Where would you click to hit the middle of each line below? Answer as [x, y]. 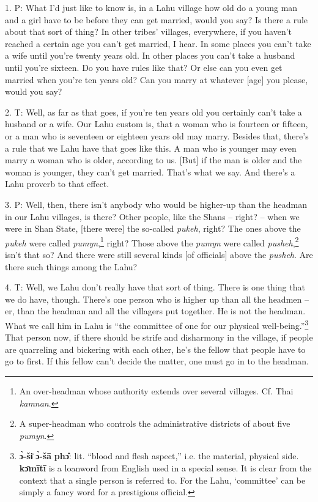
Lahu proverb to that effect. [57, 184]
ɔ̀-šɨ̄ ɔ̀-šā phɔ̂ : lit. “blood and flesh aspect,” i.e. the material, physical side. [159, 456]
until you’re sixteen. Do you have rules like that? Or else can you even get [144, 67]
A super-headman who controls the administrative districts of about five [155, 423]
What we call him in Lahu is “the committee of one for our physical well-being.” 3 [157, 324]
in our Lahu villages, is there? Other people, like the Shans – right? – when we [152, 216]
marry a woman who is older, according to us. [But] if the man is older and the [153, 160]
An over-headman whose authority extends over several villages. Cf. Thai [156, 390]
